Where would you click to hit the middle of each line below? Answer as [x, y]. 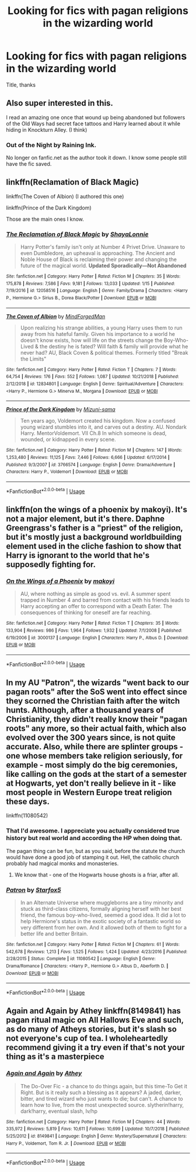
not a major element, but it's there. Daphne [85, 519]
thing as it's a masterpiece [55, 1057]
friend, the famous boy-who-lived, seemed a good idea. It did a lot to [103, 915]
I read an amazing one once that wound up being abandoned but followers [96, 117]
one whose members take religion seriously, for [94, 756]
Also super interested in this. [60, 103]
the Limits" [33, 359]
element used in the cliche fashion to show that [94, 546]
